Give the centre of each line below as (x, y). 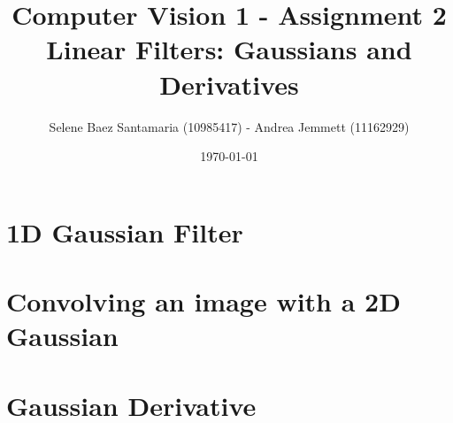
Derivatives (229, 84)
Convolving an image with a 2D (203, 301)
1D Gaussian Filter (125, 231)
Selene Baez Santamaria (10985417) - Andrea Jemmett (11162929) (229, 126)
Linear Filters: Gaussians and (229, 49)
